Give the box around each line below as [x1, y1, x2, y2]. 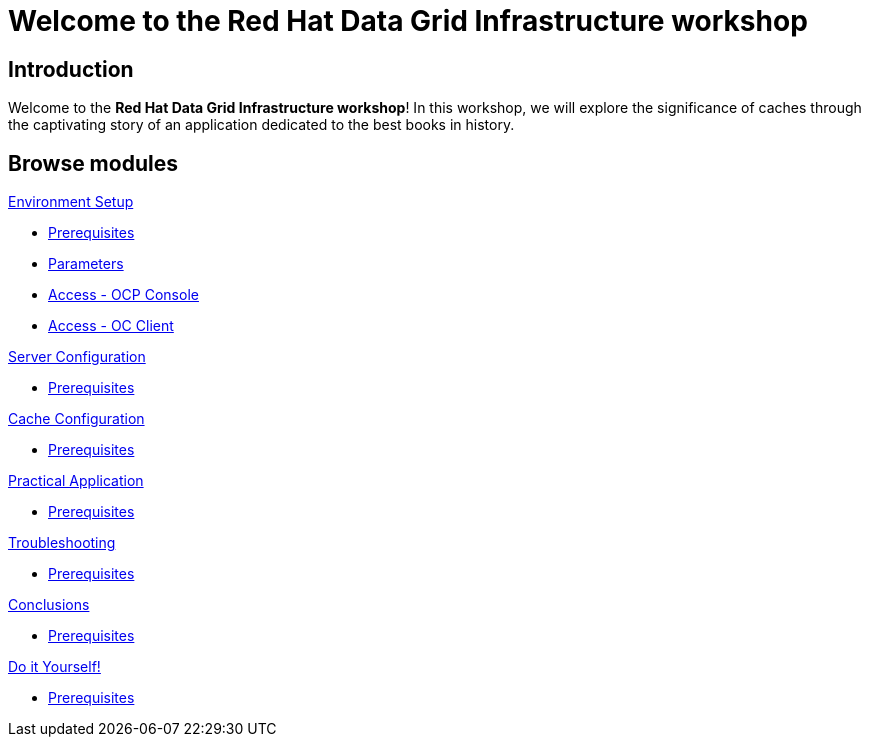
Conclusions [8, 596, 90, 614]
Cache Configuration [8, 410, 145, 428]
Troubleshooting [8, 534, 116, 552]
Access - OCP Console [48, 286, 199, 304]
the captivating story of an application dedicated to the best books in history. [8, 116, 515, 134]
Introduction [8, 56, 134, 82]
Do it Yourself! [8, 658, 101, 676]
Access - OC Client [48, 317, 174, 335]
